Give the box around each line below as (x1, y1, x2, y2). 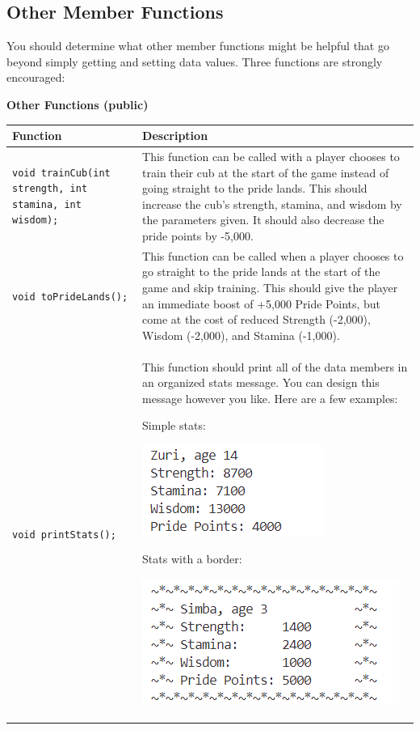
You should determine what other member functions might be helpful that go (6, 37, 389, 54)
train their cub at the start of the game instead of (142, 163, 389, 180)
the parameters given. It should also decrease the (142, 211, 384, 228)
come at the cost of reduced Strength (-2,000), (142, 311, 371, 328)
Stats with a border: (142, 550, 242, 567)
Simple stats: (142, 417, 206, 434)
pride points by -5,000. (142, 227, 254, 244)
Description (142, 127, 208, 144)
